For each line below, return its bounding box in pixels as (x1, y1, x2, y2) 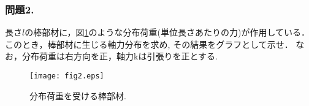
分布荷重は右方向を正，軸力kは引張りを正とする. (21, 50, 218, 62)
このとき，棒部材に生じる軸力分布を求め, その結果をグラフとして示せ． (5, 37, 293, 50)
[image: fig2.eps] (29, 72, 104, 80)
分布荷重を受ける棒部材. (29, 89, 126, 102)
